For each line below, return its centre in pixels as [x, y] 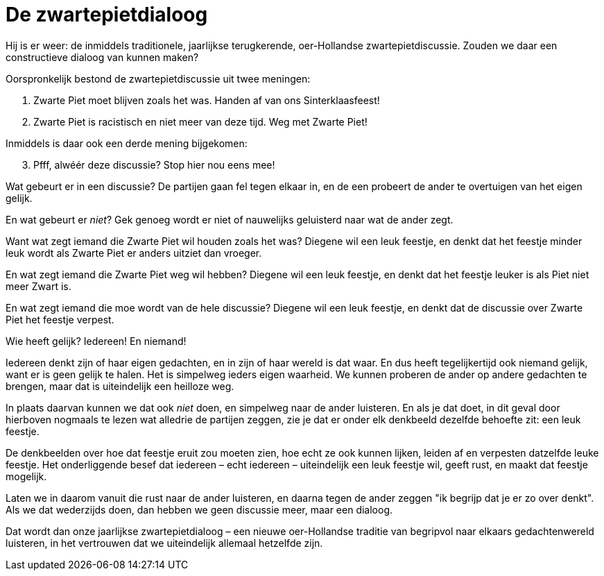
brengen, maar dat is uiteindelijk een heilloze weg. [120, 386]
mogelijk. [26, 476]
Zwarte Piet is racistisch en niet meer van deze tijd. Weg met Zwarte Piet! [200, 121]
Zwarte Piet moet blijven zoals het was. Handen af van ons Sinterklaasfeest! [207, 100]
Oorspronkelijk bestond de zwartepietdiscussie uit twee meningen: [158, 78]
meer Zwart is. [38, 286]
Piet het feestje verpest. [60, 319]
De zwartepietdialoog [107, 15]
